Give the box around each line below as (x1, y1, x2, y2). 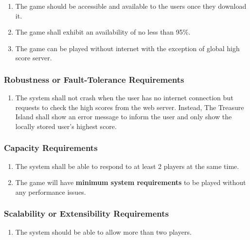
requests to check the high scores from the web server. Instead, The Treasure (15, 102, 244, 112)
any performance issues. (15, 186, 86, 197)
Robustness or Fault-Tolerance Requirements (4, 73, 184, 85)
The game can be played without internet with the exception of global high (15, 43, 240, 53)
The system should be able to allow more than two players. (15, 226, 192, 237)
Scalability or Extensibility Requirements (4, 207, 169, 220)
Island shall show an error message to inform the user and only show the (15, 111, 232, 122)
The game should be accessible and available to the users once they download (15, 1, 247, 11)
